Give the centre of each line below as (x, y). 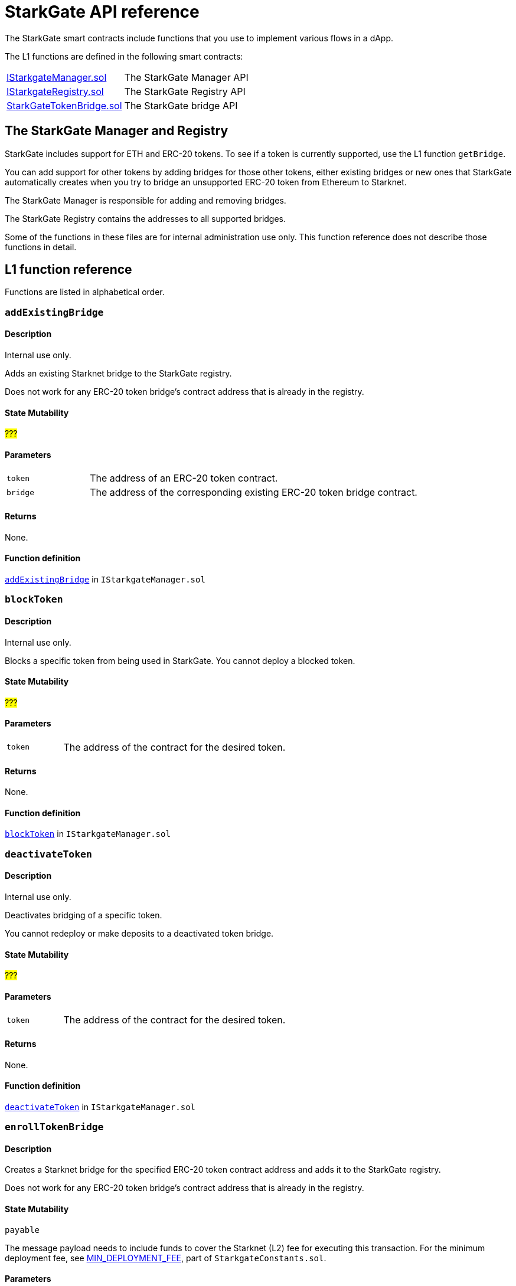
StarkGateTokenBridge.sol (64, 105)
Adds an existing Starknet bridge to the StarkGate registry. (118, 374)
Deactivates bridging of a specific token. (84, 915)
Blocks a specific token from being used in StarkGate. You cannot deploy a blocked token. (180, 660)
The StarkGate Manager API (186, 77)
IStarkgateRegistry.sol (55, 91)
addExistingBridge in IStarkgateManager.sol (105, 579)
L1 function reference (68, 270)
